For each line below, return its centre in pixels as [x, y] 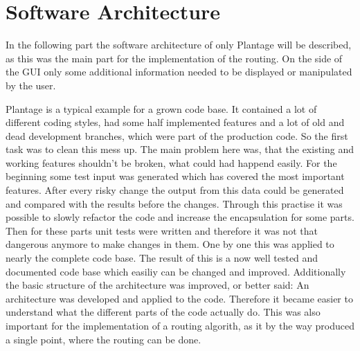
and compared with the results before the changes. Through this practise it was [174, 203]
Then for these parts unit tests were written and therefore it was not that [162, 230]
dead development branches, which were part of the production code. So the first [177, 135]
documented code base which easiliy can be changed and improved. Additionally [176, 271]
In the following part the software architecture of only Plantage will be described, [179, 45]
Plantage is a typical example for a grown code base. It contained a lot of [161, 108]
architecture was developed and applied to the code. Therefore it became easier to [179, 298]
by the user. [31, 85]
